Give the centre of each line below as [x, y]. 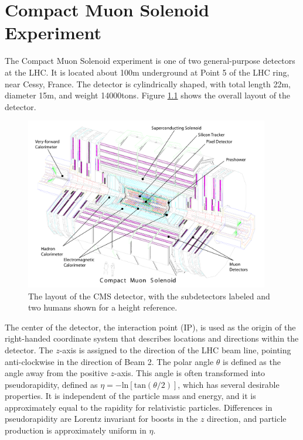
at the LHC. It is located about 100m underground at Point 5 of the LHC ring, [147, 72]
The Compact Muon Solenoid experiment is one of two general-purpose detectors [150, 61]
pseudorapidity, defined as [51, 384]
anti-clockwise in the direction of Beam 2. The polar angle [109, 361]
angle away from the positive [56, 373]
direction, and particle [247, 419]
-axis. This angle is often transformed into [190, 373]
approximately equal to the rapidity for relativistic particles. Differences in [139, 407]
